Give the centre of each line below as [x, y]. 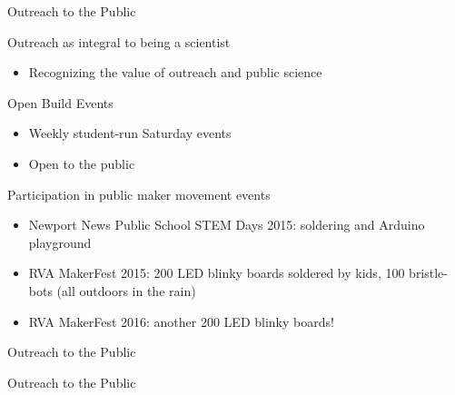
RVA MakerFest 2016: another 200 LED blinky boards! [181, 321]
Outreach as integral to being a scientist [119, 41]
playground [60, 242]
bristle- [428, 273]
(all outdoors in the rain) [126, 290]
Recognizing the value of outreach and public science [175, 72]
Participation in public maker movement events [139, 194]
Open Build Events [60, 102]
